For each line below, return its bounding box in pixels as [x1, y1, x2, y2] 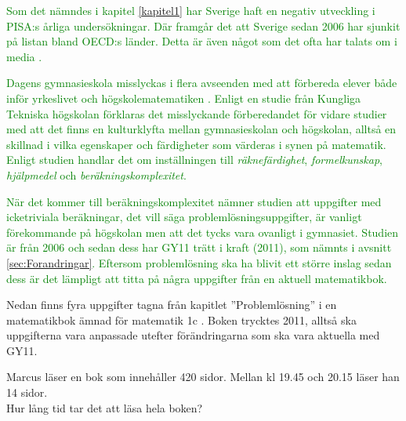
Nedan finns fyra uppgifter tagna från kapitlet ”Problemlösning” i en [6, 296, 337, 313]
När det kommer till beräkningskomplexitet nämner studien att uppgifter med [6, 193, 382, 209]
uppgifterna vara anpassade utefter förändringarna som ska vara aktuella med [6, 327, 380, 343]
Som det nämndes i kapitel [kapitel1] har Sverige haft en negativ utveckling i [6, 2, 375, 18]
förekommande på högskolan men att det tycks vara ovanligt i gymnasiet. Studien [6, 223, 399, 240]
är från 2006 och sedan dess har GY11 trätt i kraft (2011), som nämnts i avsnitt [6, 239, 392, 256]
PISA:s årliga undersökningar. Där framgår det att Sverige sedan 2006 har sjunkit [6, 17, 401, 34]
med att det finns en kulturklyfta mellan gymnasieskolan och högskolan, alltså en [6, 121, 397, 137]
